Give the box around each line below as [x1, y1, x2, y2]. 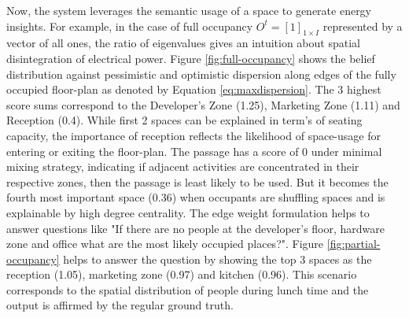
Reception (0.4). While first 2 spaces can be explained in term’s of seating [6, 112, 363, 128]
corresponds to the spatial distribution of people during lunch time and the [6, 281, 369, 298]
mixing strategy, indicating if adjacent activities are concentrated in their [6, 158, 359, 175]
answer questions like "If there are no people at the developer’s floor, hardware [6, 220, 385, 236]
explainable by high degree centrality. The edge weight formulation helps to [6, 204, 370, 220]
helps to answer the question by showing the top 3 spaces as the [63, 250, 372, 267]
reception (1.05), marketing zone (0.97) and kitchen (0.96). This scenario [6, 266, 357, 283]
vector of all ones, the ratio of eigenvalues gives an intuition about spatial [6, 35, 360, 51]
